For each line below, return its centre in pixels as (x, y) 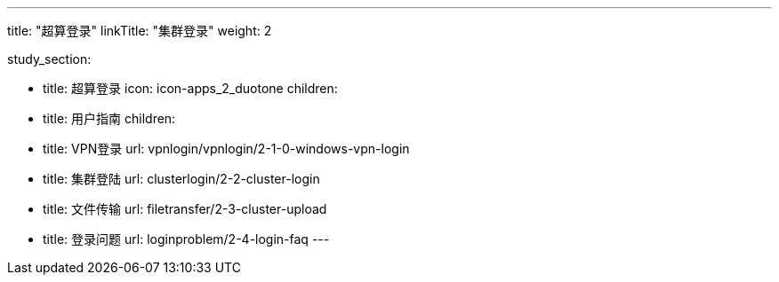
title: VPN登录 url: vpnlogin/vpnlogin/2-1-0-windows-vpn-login (226, 149)
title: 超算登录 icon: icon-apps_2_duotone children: (190, 88)
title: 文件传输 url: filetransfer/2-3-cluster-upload (185, 209)
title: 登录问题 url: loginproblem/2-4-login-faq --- (186, 239)
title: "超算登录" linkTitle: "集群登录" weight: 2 (140, 31)
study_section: (49, 59)
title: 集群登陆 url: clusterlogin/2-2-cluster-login (181, 179)
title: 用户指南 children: (109, 118)
